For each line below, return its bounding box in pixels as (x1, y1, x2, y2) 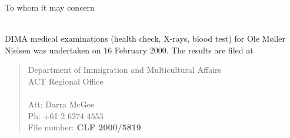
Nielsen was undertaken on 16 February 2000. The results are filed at (5, 43, 254, 56)
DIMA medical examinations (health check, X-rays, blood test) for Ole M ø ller (5, 32, 285, 45)
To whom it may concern (5, 1, 95, 13)
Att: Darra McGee (28, 98, 95, 110)
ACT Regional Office (28, 75, 104, 87)
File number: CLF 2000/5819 (28, 121, 141, 133)
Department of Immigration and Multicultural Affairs (28, 63, 222, 76)
